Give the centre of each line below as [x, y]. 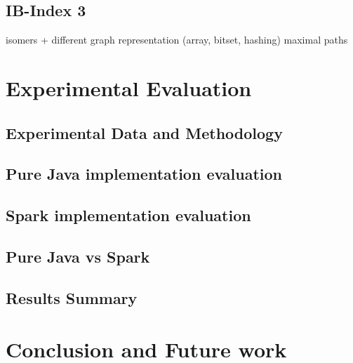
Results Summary [72, 297]
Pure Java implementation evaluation [144, 174]
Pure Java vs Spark [78, 256]
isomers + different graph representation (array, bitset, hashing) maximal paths [177, 40]
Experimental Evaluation [129, 87]
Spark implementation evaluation [128, 215]
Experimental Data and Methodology [144, 132]
